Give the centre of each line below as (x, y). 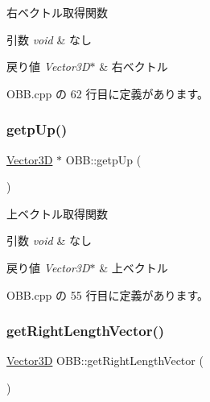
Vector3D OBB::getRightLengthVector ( (105, 361)
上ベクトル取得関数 (57, 213)
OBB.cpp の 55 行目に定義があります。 (107, 294)
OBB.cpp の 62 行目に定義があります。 (107, 93)
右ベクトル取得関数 (57, 12)
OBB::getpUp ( (103, 159)
